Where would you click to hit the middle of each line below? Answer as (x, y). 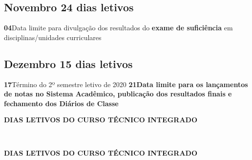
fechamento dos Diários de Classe (61, 103)
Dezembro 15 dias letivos (68, 63)
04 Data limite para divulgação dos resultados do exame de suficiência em (118, 28)
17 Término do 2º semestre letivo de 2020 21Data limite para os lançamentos (126, 84)
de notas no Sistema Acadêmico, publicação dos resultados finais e (118, 94)
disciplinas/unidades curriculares (53, 37)
